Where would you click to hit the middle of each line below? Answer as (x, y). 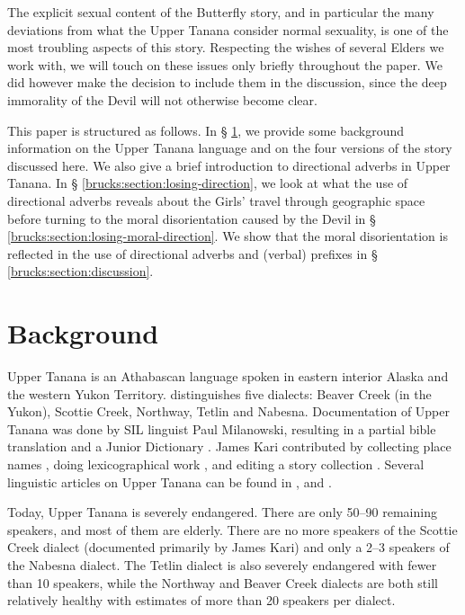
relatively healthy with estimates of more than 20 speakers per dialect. (201, 600)
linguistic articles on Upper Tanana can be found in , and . (170, 481)
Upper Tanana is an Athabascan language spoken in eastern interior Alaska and (228, 376)
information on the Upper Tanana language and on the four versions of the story (230, 148)
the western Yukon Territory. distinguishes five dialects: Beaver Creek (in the (219, 393)
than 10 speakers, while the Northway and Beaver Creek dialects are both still (223, 582)
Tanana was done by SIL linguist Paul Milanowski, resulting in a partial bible (222, 428)
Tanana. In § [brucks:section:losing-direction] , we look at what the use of (208, 183)
